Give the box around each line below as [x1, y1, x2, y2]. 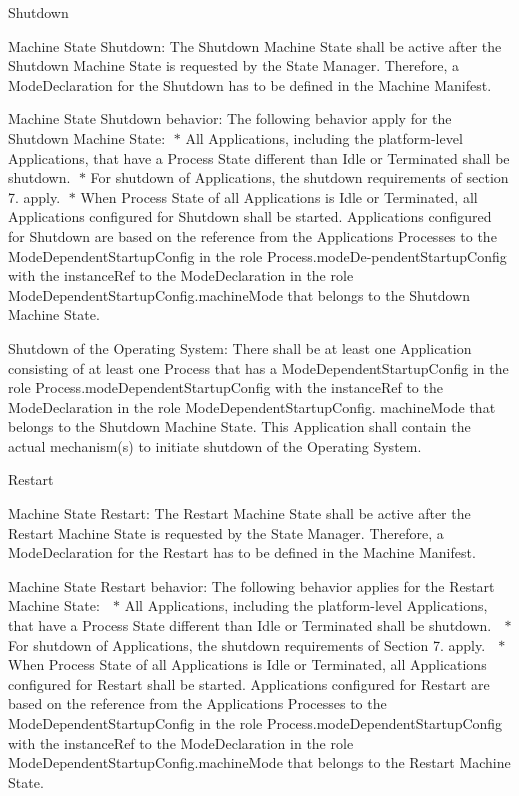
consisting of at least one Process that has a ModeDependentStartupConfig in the [8, 357, 509, 378]
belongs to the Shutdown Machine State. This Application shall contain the [8, 416, 471, 437]
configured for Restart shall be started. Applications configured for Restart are [8, 673, 490, 694]
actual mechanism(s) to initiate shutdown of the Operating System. [8, 435, 422, 456]
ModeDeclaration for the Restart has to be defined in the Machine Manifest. [8, 542, 476, 563]
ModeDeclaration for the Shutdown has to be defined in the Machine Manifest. [8, 74, 492, 95]
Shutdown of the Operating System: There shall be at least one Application [8, 337, 472, 358]
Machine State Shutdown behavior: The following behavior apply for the [8, 108, 452, 129]
